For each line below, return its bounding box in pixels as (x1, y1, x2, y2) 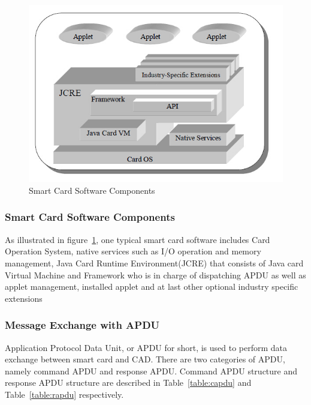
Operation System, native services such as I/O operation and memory (5, 245, 261, 257)
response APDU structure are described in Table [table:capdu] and (5, 376, 252, 389)
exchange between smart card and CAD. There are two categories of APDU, (5, 353, 285, 365)
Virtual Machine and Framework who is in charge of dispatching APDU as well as (5, 268, 306, 281)
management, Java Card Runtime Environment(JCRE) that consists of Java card (5, 256, 304, 269)
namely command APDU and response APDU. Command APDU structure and (5, 364, 298, 377)
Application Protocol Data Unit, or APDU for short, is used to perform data (5, 341, 288, 353)
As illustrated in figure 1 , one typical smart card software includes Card (5, 233, 270, 245)
